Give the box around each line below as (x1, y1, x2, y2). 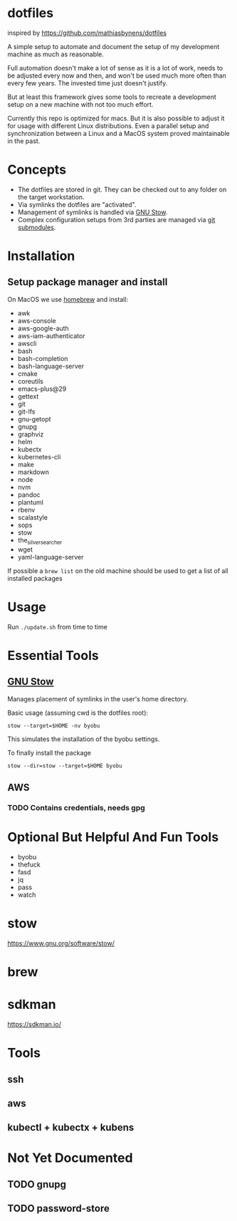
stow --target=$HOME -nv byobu (7, 722, 100, 729)
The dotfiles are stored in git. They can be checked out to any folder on (17, 185, 227, 194)
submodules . (17, 223, 56, 231)
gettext (17, 392, 39, 400)
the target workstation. (17, 192, 85, 201)
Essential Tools (7, 647, 99, 664)
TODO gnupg (7, 1178, 66, 1190)
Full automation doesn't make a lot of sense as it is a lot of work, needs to (7, 63, 223, 72)
